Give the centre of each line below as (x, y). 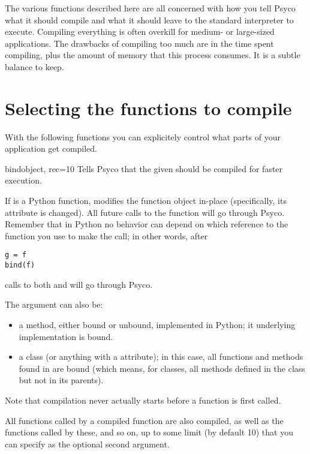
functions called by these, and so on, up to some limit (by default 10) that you (149, 432)
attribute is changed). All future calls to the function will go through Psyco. (145, 212)
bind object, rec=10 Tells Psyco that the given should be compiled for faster (144, 168)
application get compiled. (51, 148)
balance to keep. (34, 66)
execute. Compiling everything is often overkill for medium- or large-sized (140, 31)
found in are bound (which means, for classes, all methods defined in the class (162, 368)
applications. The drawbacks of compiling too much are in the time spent (139, 43)
